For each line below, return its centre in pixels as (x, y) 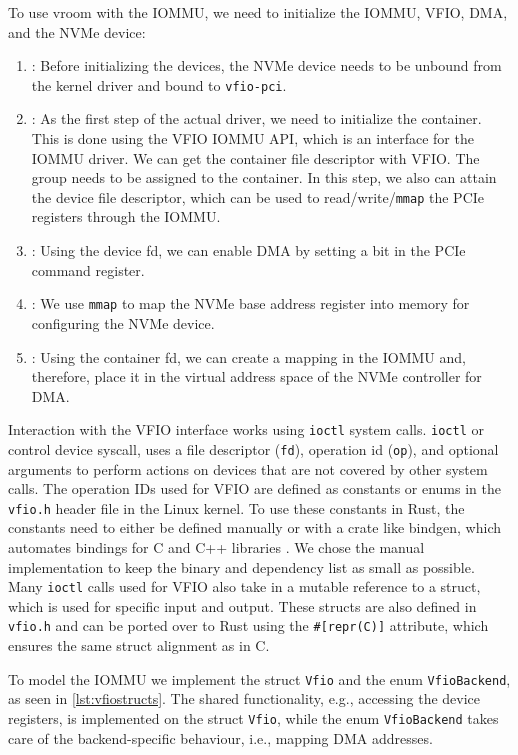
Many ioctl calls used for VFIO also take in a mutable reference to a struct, (244, 586)
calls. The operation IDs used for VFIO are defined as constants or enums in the (254, 488)
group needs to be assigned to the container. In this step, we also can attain (264, 177)
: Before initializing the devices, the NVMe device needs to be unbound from (266, 65)
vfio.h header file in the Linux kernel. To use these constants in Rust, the (236, 507)
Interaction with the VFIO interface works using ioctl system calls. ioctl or (246, 429)
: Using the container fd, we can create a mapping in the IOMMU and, (248, 356)
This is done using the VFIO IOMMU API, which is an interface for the (252, 138)
